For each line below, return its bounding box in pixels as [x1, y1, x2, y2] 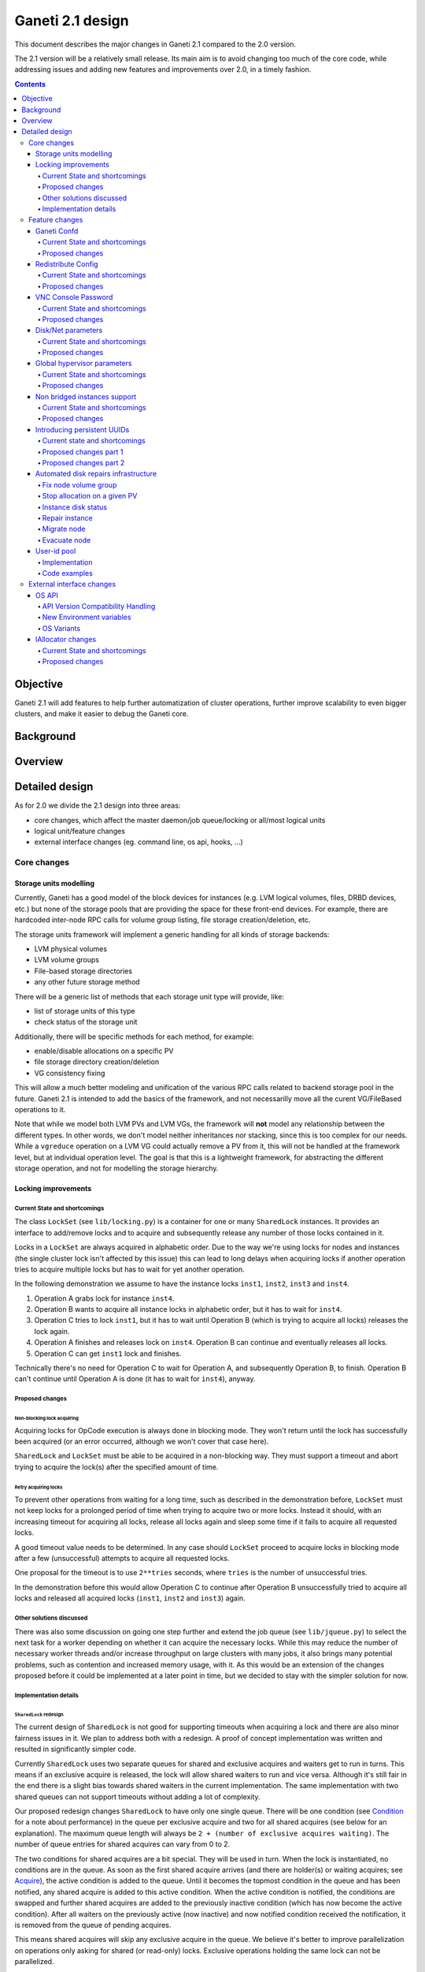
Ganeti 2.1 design [14, 12, 129, 29]
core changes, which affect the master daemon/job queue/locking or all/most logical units [34, 815, 326, 824]
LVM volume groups [34, 955, 100, 965]
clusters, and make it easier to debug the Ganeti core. [14, 709, 189, 719]
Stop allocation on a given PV [42, 491, 138, 501]
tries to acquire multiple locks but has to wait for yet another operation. [14, 1264, 246, 1274]
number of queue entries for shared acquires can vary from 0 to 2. [14, 1839, 231, 1849]
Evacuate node [42, 535, 91, 544]
